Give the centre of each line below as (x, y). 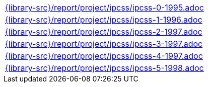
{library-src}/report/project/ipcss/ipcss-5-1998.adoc (105, 68)
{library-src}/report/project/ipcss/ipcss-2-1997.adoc (104, 32)
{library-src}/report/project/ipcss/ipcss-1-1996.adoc (104, 20)
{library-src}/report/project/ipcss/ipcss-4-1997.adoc (104, 56)
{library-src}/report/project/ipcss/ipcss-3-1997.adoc (104, 44)
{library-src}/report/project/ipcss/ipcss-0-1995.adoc (105, 8)
